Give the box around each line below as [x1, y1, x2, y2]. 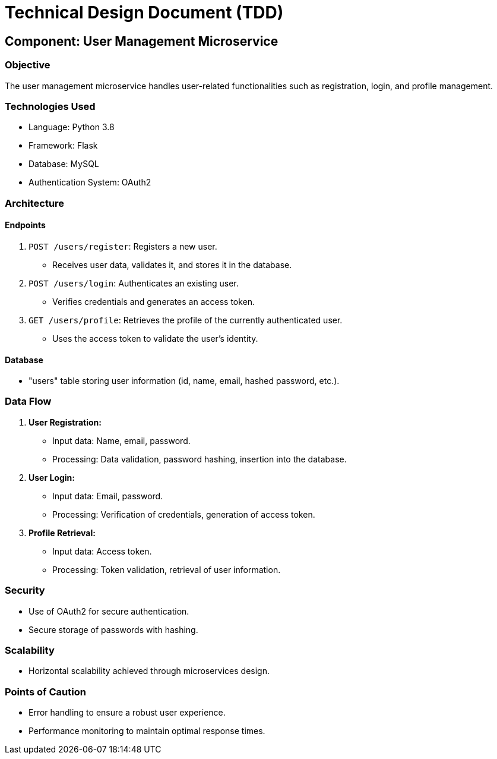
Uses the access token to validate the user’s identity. [52, 333, 258, 344]
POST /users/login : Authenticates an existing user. [29, 278, 239, 288]
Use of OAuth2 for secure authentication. [29, 606, 189, 616]
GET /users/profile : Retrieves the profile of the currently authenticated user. [29, 314, 343, 325]
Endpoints [5, 220, 46, 231]
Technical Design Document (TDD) [5, 2, 284, 23]
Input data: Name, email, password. [52, 435, 191, 446]
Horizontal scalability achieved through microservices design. [29, 666, 270, 676]
